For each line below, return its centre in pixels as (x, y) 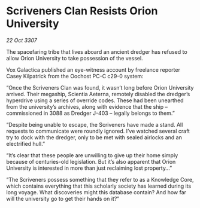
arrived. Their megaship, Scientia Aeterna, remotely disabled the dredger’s (98, 94)
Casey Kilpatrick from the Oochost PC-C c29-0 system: (75, 76)
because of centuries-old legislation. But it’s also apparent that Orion (91, 161)
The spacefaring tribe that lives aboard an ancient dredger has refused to (97, 51)
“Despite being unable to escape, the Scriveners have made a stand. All (95, 124)
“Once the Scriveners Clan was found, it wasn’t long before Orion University (100, 87)
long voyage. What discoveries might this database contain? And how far (96, 192)
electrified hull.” (26, 143)
